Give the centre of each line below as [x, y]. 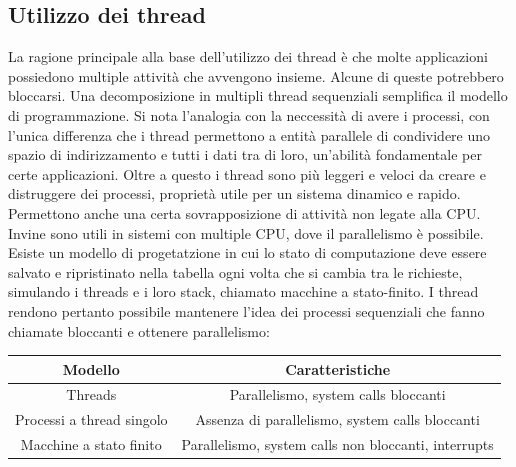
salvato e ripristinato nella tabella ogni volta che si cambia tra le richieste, [235, 271]
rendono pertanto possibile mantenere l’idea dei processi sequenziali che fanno [246, 310]
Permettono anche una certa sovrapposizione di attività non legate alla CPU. [244, 212]
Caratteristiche [338, 368]
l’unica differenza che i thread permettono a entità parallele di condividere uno [249, 134]
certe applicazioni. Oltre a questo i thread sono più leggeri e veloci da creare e [247, 173]
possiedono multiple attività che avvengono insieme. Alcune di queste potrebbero [256, 75]
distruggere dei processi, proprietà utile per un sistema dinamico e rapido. [234, 193]
